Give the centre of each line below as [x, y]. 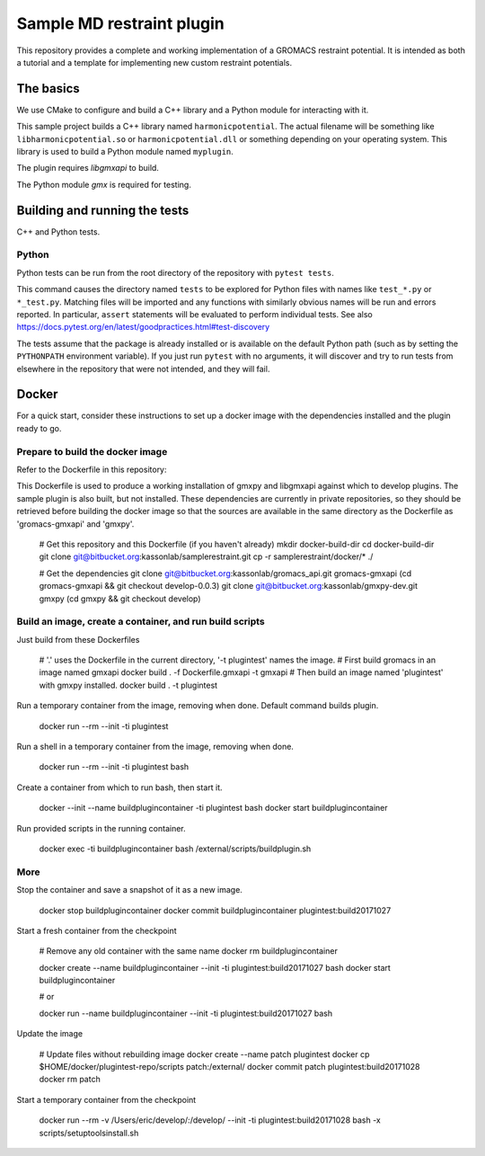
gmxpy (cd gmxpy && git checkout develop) [120, 599]
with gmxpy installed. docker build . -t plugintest [128, 685]
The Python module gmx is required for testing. [104, 184]
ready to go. [39, 428]
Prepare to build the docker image [92, 451]
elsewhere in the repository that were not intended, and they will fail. [143, 369]
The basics [48, 89]
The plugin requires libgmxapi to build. [88, 168]
